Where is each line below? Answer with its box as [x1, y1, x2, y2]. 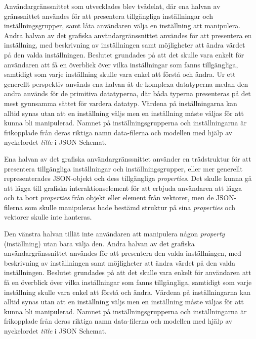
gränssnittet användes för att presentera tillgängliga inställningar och [4, 10, 213, 21]
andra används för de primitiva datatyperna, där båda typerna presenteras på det [4, 88, 251, 99]
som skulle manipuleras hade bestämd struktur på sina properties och [25, 202, 235, 212]
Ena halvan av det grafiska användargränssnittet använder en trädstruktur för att [4, 153, 252, 164]
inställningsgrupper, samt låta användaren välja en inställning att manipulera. [4, 20, 241, 31]
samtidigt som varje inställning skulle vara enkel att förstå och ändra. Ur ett [4, 69, 236, 79]
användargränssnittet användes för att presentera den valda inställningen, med [4, 248, 242, 258]
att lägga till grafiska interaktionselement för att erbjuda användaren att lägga [4, 182, 242, 193]
